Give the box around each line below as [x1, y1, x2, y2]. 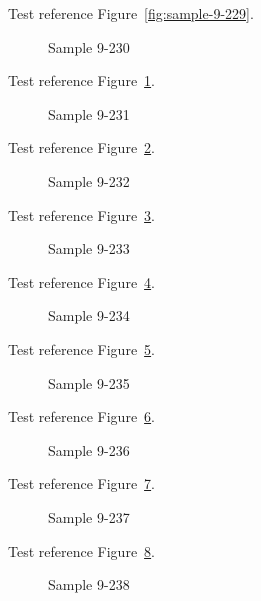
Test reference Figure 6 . [8, 406, 155, 427]
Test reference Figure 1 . [8, 70, 155, 91]
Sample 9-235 [48, 372, 130, 393]
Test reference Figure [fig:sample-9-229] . [8, 3, 254, 23]
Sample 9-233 [48, 238, 130, 259]
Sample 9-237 [48, 506, 130, 527]
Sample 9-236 [48, 439, 130, 460]
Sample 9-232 [48, 170, 130, 191]
